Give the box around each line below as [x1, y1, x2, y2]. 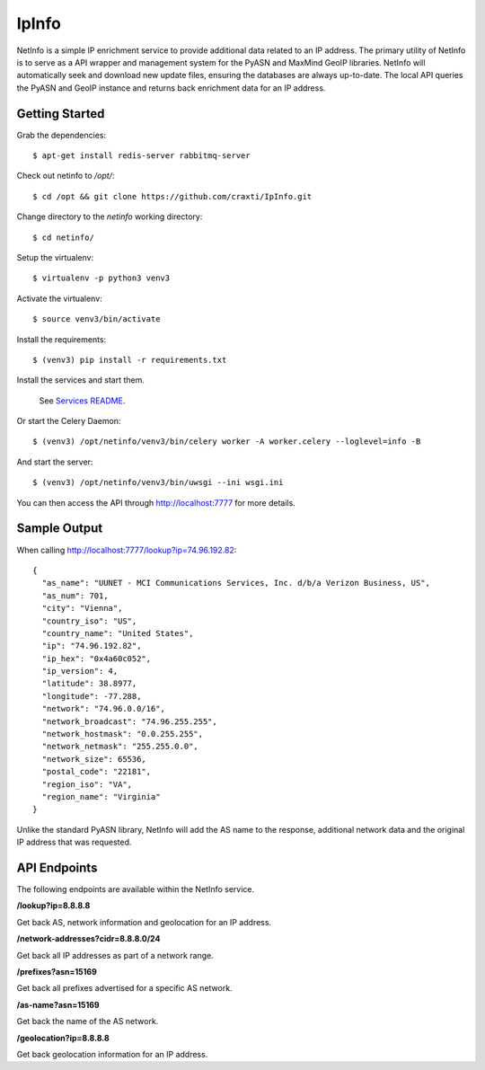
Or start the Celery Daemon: [16, 416, 121, 427]
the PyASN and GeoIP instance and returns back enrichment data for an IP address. [16, 82, 326, 93]
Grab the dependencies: [16, 129, 107, 140]
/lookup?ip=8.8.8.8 [16, 900, 91, 911]
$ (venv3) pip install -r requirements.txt [32, 355, 227, 365]
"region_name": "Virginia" [41, 791, 161, 801]
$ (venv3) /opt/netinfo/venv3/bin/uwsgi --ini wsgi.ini [32, 477, 284, 488]
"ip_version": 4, [41, 666, 119, 676]
